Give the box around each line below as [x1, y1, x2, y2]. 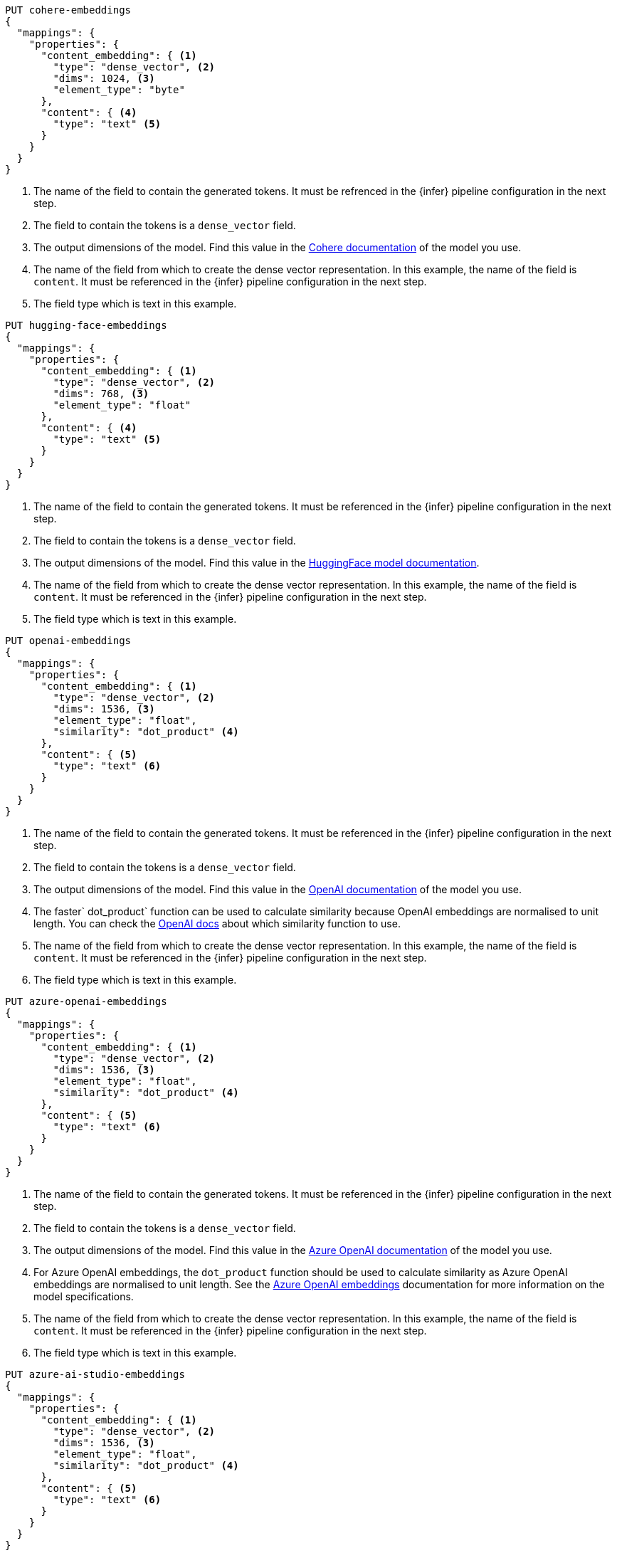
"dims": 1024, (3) [53, 73, 155, 84]
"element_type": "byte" [53, 84, 185, 95]
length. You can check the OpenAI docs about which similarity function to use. [33, 917, 401, 930]
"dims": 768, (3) [53, 388, 149, 399]
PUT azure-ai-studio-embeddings [5, 1369, 185, 1380]
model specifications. [33, 1290, 134, 1302]
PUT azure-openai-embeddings [5, 996, 167, 1007]
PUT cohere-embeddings [5, 4, 132, 16]
